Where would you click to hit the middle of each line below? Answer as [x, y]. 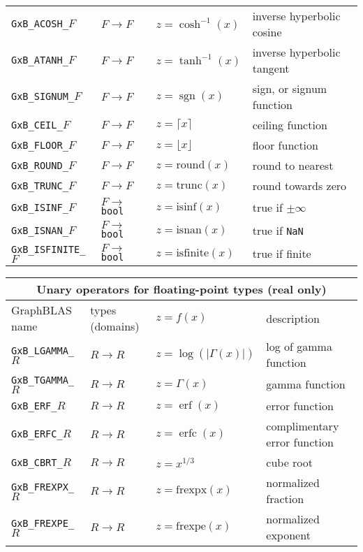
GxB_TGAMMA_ [43, 380]
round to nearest [293, 165]
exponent [288, 535]
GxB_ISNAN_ [40, 230]
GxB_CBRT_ [37, 462]
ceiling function [290, 125]
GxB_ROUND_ [40, 165]
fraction [285, 499]
